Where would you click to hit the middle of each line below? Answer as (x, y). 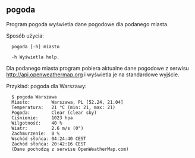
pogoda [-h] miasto (36, 47)
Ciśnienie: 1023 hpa (42, 118)
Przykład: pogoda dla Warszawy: (46, 86)
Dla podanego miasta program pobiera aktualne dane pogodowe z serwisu (97, 68)
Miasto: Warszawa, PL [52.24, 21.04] (67, 102)
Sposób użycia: (25, 36)
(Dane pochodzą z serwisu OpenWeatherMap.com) (70, 149)
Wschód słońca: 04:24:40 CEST (49, 139)
